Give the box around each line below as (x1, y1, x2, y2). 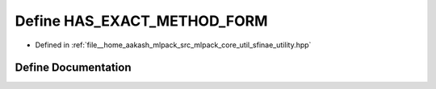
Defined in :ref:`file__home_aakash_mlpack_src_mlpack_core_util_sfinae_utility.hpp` (35, 40, 312, 50)
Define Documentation (15, 61, 132, 75)
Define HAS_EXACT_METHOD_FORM (15, 12, 268, 30)
